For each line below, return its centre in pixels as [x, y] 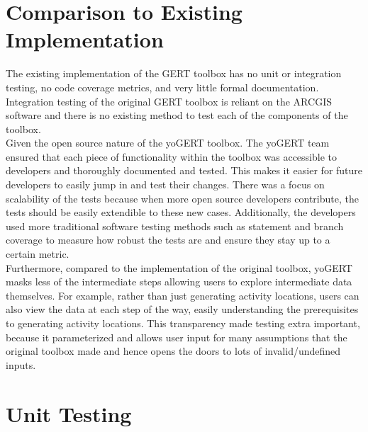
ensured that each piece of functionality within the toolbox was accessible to [171, 156]
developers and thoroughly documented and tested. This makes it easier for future [184, 170]
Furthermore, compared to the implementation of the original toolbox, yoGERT [179, 267]
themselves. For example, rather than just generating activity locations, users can [183, 295]
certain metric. [38, 254]
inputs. [21, 364]
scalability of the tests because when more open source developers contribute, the [182, 198]
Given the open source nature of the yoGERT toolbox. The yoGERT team [168, 143]
